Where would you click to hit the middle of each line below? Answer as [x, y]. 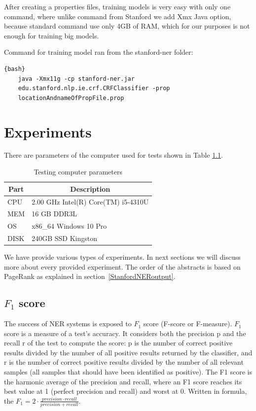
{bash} [15, 69]
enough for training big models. [52, 35]
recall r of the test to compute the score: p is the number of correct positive [118, 343]
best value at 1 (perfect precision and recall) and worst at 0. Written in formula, [126, 391]
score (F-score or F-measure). [188, 324]
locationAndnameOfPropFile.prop [71, 98]
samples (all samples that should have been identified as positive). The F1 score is [128, 372]
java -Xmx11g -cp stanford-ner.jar [76, 79]
